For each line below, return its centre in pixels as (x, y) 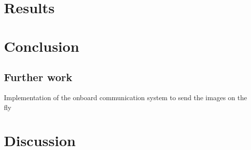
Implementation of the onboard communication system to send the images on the (125, 97)
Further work (38, 77)
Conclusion (42, 46)
